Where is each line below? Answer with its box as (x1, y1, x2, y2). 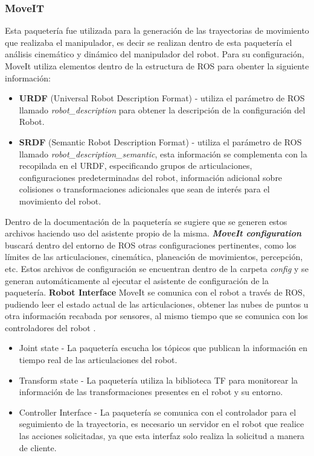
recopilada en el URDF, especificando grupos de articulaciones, (19, 159, 252, 172)
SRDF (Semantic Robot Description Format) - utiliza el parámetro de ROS (19, 135, 302, 148)
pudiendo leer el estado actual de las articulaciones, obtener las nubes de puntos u (5, 297, 309, 310)
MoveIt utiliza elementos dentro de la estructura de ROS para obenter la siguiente (5, 60, 309, 72)
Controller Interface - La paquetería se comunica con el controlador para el (19, 405, 296, 418)
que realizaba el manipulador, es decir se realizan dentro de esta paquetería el (5, 36, 292, 48)
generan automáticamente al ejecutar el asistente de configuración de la (5, 274, 269, 287)
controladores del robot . (5, 321, 96, 334)
